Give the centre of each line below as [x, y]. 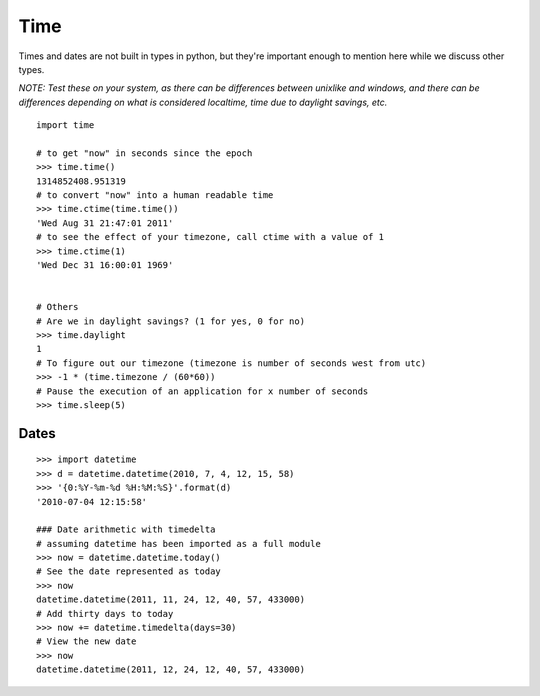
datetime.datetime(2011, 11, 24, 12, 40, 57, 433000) [170, 599]
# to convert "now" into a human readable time [155, 195]
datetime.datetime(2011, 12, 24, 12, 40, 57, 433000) [170, 669]
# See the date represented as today [129, 571]
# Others [57, 307]
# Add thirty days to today [105, 613]
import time [65, 125]
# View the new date [86, 641]
